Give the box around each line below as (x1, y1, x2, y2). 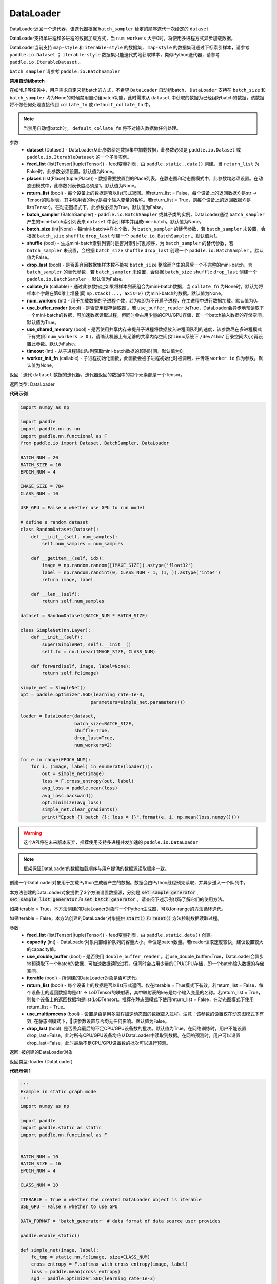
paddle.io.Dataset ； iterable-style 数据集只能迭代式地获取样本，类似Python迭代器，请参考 (9, 51, 220, 58)
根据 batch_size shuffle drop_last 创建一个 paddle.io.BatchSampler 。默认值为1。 (27, 233, 220, 239)
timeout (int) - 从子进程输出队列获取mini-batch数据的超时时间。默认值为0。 (27, 348, 187, 354)
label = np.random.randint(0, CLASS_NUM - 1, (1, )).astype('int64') (42, 570, 221, 575)
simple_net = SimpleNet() (20, 685, 86, 690)
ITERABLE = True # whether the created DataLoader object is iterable (20, 1197, 202, 1202)
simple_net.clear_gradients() (42, 807, 118, 813)
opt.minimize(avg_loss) (42, 799, 102, 805)
